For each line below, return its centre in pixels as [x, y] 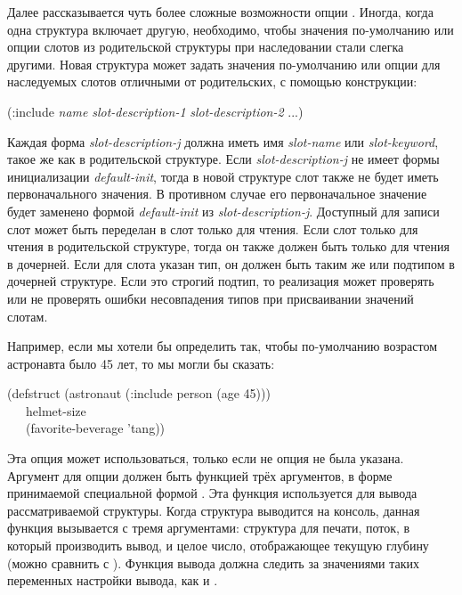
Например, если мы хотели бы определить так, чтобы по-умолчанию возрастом [223, 346]
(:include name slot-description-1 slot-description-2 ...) [155, 111]
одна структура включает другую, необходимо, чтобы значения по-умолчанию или [231, 29]
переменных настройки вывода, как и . [113, 580]
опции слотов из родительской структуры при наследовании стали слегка [206, 47]
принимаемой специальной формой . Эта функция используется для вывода [212, 493]
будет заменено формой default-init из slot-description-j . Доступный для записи [223, 211]
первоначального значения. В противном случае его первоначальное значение [217, 194]
